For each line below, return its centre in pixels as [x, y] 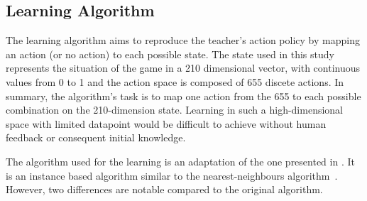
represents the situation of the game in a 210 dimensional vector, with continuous [183, 68]
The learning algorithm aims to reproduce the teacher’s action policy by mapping [183, 40]
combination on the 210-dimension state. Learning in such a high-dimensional [175, 110]
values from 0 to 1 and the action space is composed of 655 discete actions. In [175, 81]
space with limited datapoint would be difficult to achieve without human [166, 123]
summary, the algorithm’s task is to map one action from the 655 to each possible [183, 96]
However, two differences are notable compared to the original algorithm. [164, 189]
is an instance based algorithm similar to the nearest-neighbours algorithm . [172, 175]
